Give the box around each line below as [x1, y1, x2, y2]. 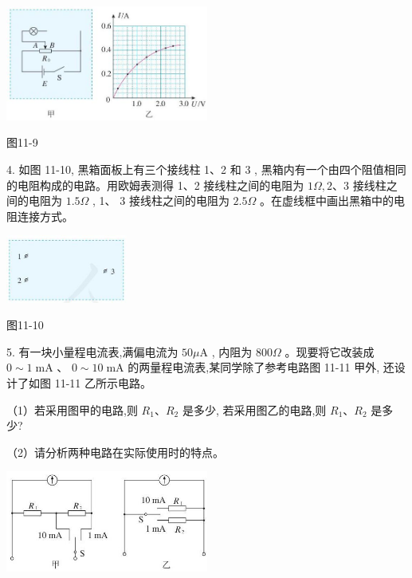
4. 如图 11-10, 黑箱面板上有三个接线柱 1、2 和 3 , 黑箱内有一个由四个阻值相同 [6, 160, 406, 177]
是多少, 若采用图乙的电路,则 [182, 401, 327, 418]
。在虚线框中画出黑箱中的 [259, 192, 394, 209]
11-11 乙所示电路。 [54, 375, 151, 391]
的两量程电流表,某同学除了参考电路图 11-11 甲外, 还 [128, 359, 394, 376]
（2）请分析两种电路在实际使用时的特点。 [6, 443, 224, 460]
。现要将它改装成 [284, 343, 375, 360]
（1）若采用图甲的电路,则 [6, 401, 138, 418]
